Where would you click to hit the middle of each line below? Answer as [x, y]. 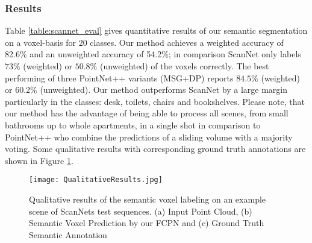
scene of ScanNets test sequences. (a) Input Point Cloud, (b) [141, 211]
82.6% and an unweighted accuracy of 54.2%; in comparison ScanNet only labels [153, 54]
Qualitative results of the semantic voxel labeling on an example [148, 199]
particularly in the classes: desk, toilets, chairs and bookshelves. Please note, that [155, 101]
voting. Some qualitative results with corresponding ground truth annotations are [155, 149]
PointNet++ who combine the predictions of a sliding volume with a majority [149, 137]
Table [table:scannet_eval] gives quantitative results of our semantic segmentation [156, 30]
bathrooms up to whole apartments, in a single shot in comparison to [133, 125]
